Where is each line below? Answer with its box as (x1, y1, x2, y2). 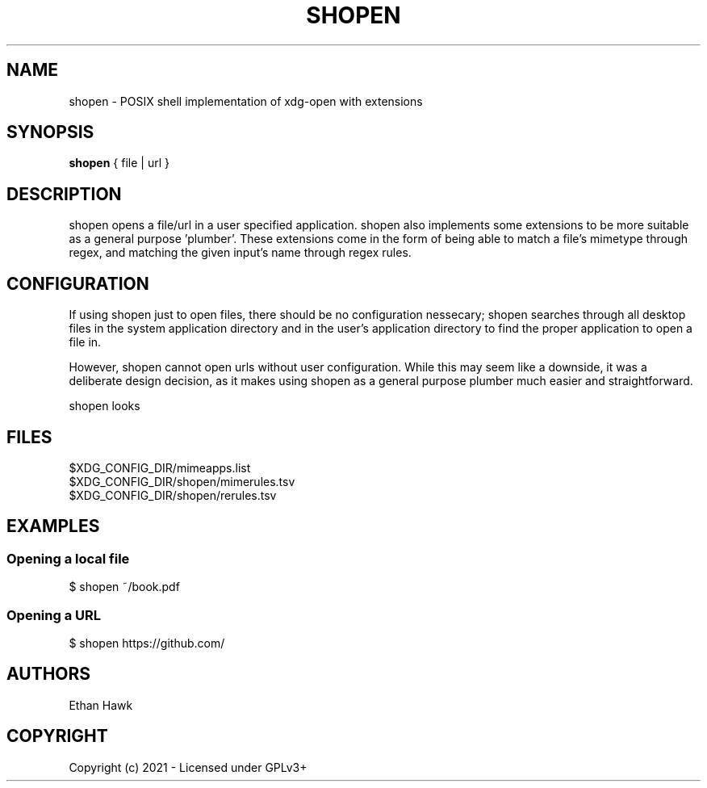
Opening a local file (6, 550, 130, 567)
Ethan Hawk (69, 698, 133, 712)
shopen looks (69, 399, 140, 413)
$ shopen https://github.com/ (69, 635, 225, 650)
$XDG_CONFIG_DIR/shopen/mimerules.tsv (69, 474, 295, 488)
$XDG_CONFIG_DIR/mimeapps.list (69, 460, 251, 475)
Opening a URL (6, 606, 102, 623)
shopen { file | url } (69, 156, 169, 170)
